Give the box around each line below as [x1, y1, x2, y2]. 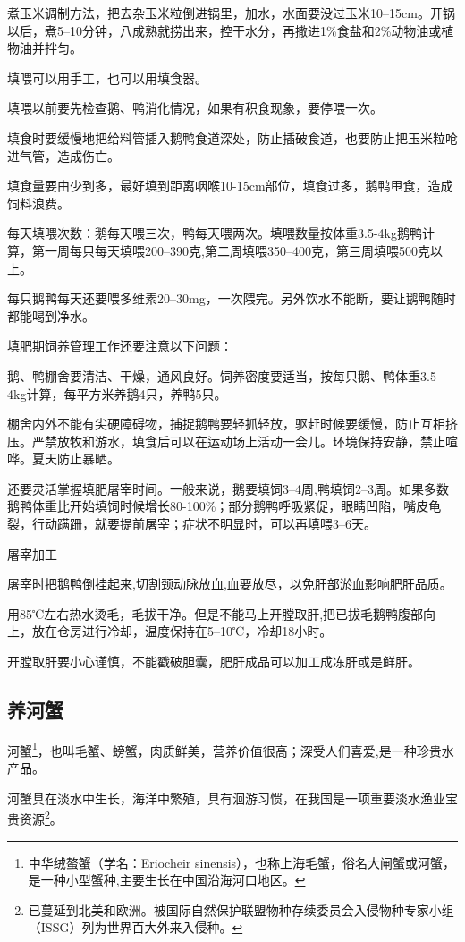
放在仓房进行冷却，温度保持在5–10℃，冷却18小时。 [31, 622, 333, 641]
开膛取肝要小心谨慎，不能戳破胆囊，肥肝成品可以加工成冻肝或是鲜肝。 [7, 652, 420, 671]
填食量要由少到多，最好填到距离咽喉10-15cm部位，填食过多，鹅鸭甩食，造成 [7, 176, 453, 195]
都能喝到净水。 [7, 306, 95, 325]
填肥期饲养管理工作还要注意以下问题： [7, 336, 232, 355]
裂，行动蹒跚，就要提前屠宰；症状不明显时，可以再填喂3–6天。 [7, 514, 376, 533]
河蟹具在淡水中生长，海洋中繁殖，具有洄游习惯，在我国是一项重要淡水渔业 [7, 788, 445, 807]
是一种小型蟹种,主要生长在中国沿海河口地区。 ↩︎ [28, 870, 306, 889]
